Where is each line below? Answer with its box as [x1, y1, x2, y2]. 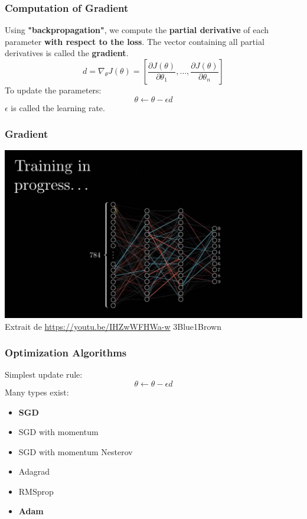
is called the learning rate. [11, 101, 105, 113]
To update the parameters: [5, 84, 102, 96]
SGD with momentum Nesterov [18, 445, 133, 458]
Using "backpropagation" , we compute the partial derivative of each [5, 24, 269, 36]
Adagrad [18, 465, 50, 478]
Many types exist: [5, 385, 69, 398]
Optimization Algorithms [5, 345, 127, 360]
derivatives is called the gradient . [5, 47, 129, 59]
